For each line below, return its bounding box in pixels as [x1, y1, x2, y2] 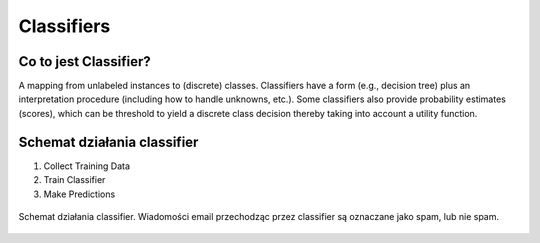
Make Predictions [43, 188, 116, 200]
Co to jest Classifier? [18, 53, 152, 70]
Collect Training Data [43, 160, 130, 172]
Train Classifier [43, 174, 106, 186]
